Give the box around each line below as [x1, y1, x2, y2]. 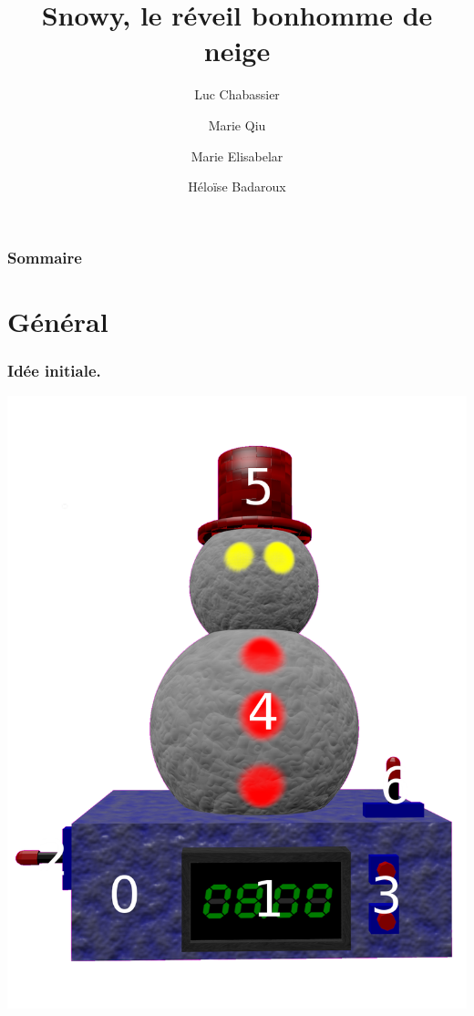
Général [7, 302, 108, 339]
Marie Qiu [208, 115, 266, 134]
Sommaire [7, 245, 82, 268]
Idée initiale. [7, 358, 101, 381]
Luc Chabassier [194, 85, 280, 104]
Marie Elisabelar [191, 146, 283, 165]
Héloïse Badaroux [188, 177, 286, 196]
